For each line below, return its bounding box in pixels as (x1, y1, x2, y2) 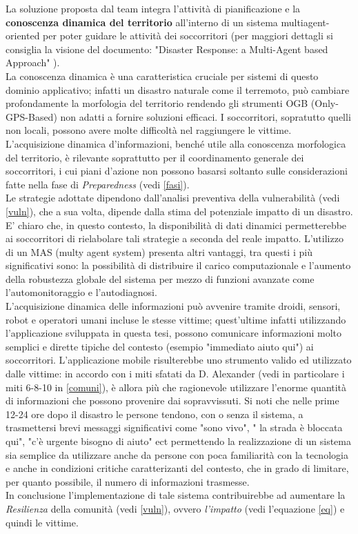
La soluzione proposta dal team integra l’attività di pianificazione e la (6, 1, 301, 15)
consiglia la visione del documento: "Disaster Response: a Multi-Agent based (6, 41, 328, 56)
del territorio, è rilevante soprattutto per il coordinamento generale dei (6, 150, 304, 164)
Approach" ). (6, 55, 60, 70)
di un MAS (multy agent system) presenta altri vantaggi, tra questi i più (6, 244, 312, 259)
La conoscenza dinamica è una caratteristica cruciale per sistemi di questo (6, 68, 319, 83)
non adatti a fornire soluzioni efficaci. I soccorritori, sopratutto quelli (60, 109, 351, 123)
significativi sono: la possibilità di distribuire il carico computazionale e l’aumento (6, 258, 351, 273)
